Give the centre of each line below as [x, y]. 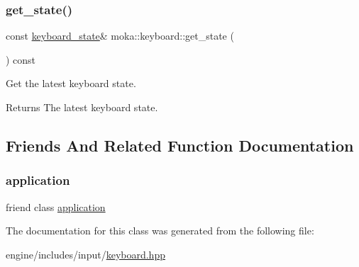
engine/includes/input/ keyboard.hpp [85, 254]
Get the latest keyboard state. [71, 83]
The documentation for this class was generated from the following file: [160, 231]
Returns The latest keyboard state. [82, 107]
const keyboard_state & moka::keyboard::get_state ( [120, 36]
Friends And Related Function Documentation [180, 145]
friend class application [56, 206]
